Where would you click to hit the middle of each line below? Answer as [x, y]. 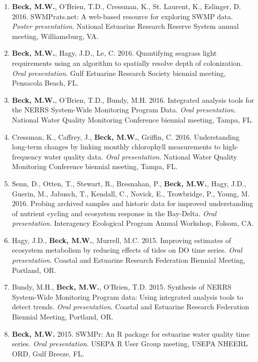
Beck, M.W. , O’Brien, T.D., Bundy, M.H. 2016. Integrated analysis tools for [133, 99]
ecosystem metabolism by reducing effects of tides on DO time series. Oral [127, 250]
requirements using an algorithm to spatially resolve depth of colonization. [127, 63]
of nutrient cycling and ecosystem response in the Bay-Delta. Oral [114, 213]
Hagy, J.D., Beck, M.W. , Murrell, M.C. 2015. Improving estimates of [121, 240]
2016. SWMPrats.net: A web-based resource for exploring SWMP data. [122, 16]
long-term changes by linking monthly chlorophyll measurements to [116, 147]
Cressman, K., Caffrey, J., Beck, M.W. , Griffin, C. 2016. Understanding [126, 136]
